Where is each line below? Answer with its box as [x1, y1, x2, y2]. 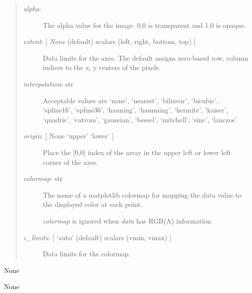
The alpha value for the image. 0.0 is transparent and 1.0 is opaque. [42, 20, 246, 30]
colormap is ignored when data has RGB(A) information [42, 215, 211, 225]
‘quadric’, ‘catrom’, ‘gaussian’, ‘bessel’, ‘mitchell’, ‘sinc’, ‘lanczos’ [42, 114, 237, 124]
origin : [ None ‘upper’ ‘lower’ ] [23, 131, 114, 141]
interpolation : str [23, 78, 74, 89]
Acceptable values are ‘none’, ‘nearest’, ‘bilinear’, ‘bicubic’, [42, 95, 219, 105]
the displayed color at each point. [42, 199, 143, 209]
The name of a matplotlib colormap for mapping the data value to [42, 189, 242, 200]
